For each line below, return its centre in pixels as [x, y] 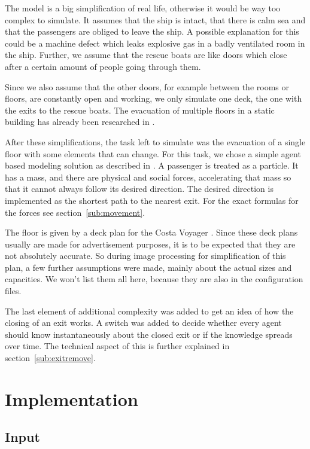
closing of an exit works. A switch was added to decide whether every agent [143, 323]
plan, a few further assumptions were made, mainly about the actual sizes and [148, 267]
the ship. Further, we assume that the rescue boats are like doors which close [146, 55]
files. [13, 291]
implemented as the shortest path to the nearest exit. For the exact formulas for [152, 200]
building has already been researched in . [80, 122]
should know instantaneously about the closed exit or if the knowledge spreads [149, 334]
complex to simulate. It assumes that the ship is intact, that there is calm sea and [155, 19]
